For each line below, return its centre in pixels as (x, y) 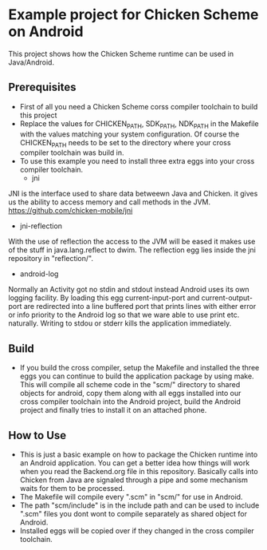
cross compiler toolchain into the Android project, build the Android (130, 402)
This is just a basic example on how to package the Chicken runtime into (139, 454)
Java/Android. (31, 62)
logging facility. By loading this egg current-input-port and (104, 298)
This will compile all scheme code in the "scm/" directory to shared (130, 385)
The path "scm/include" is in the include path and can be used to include (139, 505)
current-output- (227, 298)
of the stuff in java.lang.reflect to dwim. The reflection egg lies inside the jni (132, 250)
